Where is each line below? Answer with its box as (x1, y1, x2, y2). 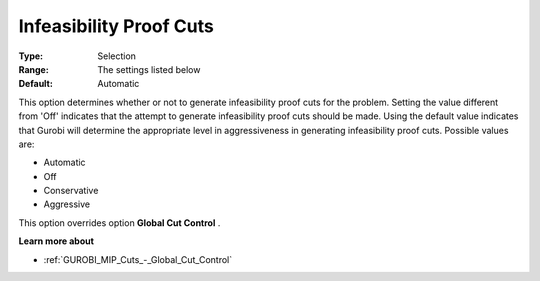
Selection (97, 50, 137, 62)
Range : (18, 63, 49, 75)
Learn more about (18, 235, 95, 247)
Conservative (43, 185, 99, 197)
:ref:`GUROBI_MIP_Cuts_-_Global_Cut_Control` (43, 253, 233, 265)
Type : (18, 50, 44, 62)
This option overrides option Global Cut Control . (18, 216, 221, 229)
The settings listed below (97, 63, 201, 75)
